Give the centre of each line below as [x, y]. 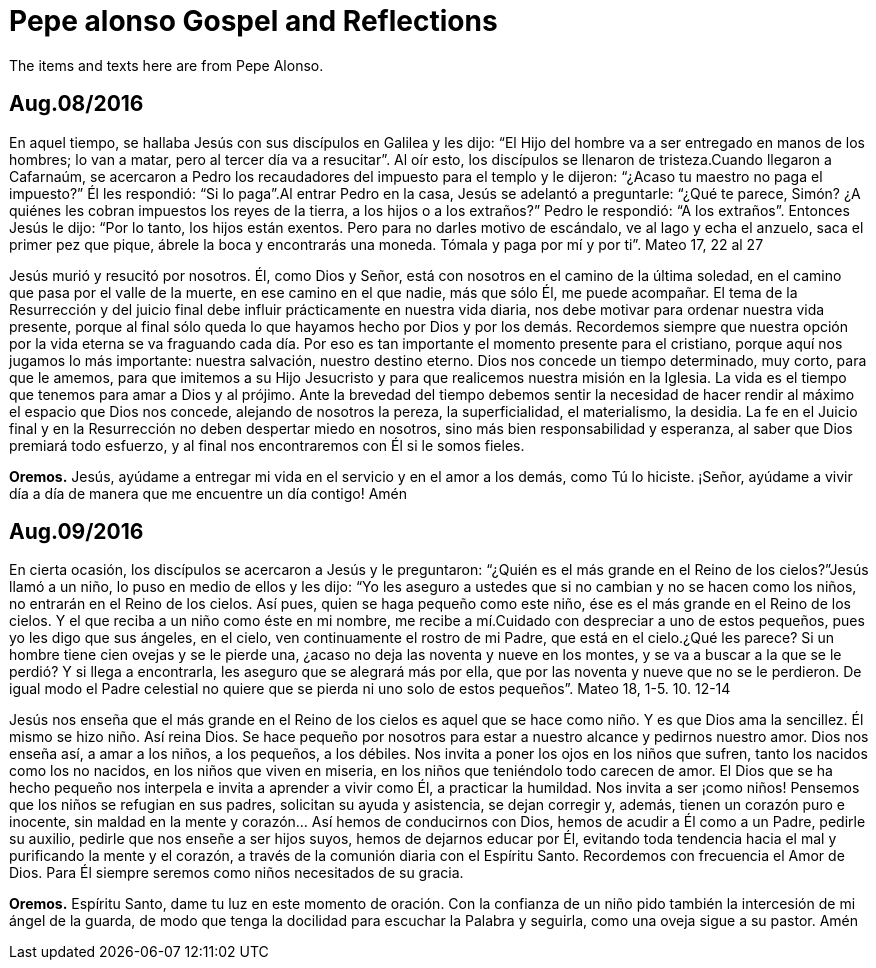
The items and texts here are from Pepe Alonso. [166, 65]
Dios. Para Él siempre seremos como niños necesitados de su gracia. [236, 873]
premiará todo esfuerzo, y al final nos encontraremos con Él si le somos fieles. [267, 445]
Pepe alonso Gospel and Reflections [253, 21]
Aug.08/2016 [76, 104]
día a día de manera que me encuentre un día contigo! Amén [208, 493]
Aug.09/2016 [76, 532]
